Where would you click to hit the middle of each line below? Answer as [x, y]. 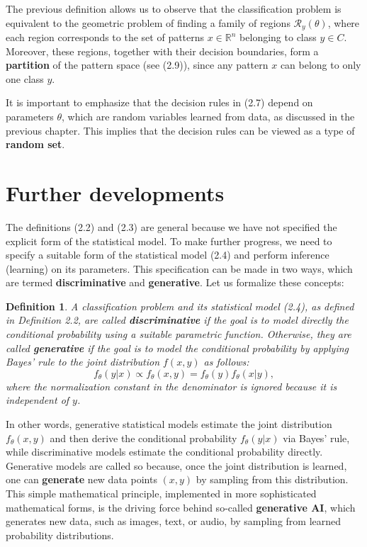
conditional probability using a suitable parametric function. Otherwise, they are [179, 334]
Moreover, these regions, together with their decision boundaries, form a [162, 51]
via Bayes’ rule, [316, 438]
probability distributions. [60, 535]
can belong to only [321, 65]
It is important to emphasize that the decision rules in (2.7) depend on [159, 102]
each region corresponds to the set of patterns [105, 37]
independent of [38, 400]
